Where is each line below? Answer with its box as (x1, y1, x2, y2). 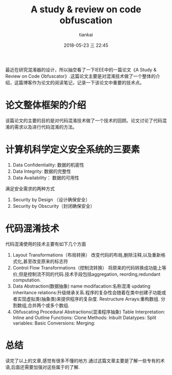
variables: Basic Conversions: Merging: (12, 320, 96, 326)
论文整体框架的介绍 (5, 99, 87, 111)
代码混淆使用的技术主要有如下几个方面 (5, 241, 86, 247)
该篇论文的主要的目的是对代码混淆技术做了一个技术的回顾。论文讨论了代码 (5, 117, 162, 123)
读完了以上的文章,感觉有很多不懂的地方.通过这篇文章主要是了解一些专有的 (5, 358, 161, 364)
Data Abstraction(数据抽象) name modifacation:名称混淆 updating (12, 283, 150, 289)
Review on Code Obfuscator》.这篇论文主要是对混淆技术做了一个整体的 (5, 73, 156, 79)
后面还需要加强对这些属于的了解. (11, 364, 80, 370)
